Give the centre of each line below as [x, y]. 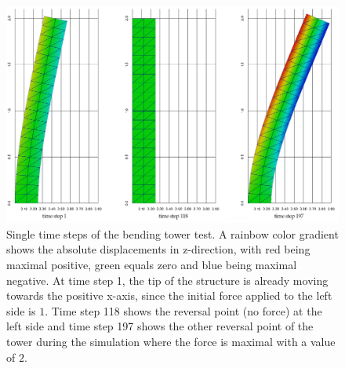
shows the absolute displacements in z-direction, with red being [158, 249]
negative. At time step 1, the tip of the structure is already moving [167, 280]
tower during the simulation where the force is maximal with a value [171, 341]
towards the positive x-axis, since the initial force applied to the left [169, 295]
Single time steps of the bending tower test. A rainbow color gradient [172, 233]
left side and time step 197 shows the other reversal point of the [160, 326]
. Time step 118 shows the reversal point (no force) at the [183, 310]
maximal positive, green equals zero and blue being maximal [152, 264]
